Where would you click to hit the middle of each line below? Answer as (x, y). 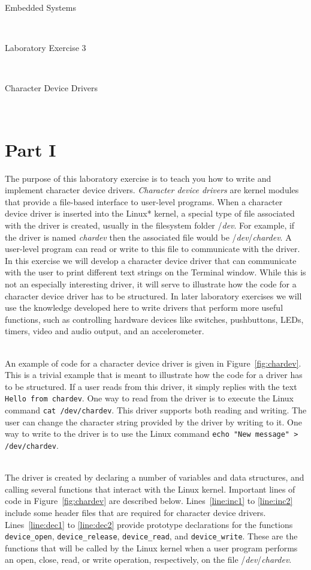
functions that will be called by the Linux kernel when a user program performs (151, 547)
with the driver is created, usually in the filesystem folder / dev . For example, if (150, 225)
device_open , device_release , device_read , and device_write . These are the (151, 536)
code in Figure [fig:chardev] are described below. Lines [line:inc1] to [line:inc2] (149, 501)
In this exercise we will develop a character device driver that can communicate (151, 260)
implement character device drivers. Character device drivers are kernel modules (152, 190)
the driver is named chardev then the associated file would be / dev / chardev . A (148, 237)
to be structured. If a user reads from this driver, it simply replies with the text (151, 386)
